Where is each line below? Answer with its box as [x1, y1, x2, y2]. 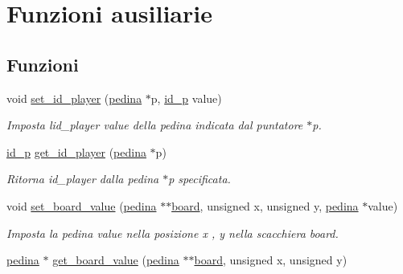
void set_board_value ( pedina [6, 197, 157, 214]
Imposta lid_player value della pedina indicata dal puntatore [6, 117, 303, 133]
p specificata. [168, 170, 231, 187]
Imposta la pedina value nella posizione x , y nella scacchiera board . [6, 224, 339, 241]
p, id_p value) [150, 89, 222, 106]
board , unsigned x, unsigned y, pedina [171, 197, 359, 214]
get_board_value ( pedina [52, 252, 179, 268]
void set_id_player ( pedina [6, 89, 142, 106]
